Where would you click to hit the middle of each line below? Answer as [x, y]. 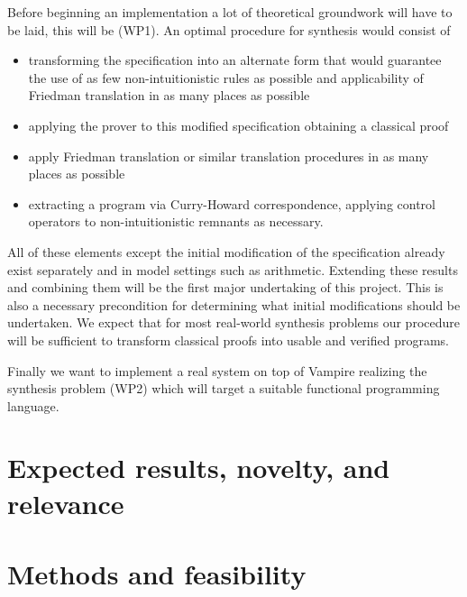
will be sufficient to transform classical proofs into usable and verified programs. [228, 340]
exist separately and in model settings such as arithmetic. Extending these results [233, 269]
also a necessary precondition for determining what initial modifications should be [234, 304]
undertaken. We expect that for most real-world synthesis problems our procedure [233, 322]
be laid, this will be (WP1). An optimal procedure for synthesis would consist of [229, 29]
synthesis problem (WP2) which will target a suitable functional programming [224, 388]
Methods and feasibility [157, 574]
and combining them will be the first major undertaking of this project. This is [225, 287]
